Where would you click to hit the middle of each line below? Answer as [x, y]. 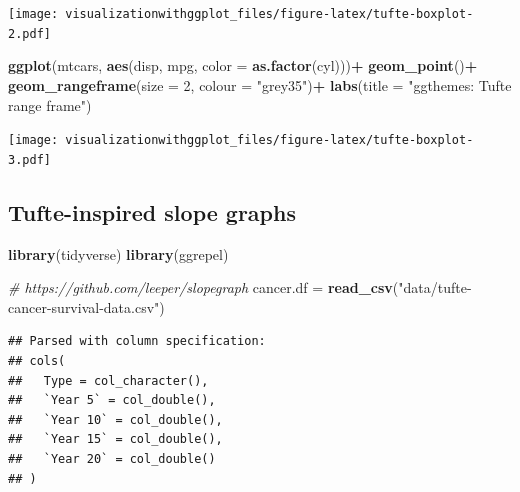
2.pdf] [29, 33]
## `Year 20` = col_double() [112, 458]
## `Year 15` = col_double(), [115, 439]
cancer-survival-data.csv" [84, 306]
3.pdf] [29, 159]
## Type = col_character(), [108, 380]
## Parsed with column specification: [137, 341]
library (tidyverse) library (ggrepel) [118, 253]
